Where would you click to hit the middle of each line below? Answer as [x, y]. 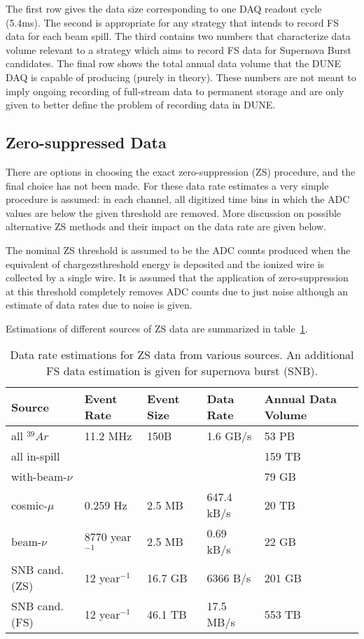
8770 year [108, 537]
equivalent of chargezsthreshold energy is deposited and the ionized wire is [165, 264]
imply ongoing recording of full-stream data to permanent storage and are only [175, 91]
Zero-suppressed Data [86, 142]
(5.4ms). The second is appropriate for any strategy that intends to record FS [173, 22]
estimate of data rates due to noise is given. [99, 305]
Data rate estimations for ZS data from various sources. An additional [182, 355]
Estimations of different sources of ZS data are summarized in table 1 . [157, 328]
